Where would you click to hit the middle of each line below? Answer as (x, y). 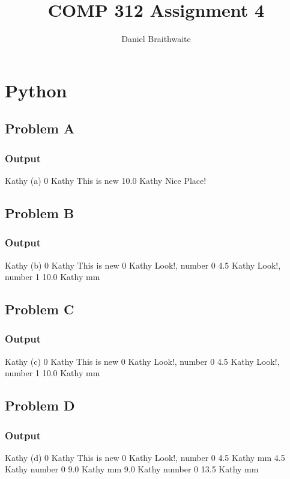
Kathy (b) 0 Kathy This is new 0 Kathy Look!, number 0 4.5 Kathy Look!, (143, 265)
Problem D (40, 405)
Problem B (40, 212)
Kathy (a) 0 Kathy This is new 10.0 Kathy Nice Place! (106, 180)
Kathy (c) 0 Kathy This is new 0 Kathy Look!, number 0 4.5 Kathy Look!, (142, 361)
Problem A (40, 128)
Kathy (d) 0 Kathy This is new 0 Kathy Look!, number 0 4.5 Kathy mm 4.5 (145, 457)
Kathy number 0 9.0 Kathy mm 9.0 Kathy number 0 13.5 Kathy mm (132, 469)
